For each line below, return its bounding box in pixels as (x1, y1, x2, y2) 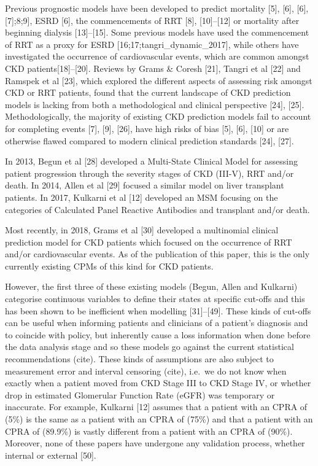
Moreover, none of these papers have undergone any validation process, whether (5, 437, 305, 449)
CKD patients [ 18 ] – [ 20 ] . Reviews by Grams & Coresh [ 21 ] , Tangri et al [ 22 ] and (5, 61, 301, 74)
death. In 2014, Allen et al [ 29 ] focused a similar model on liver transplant (5, 179, 284, 192)
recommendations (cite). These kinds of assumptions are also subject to (5, 352, 274, 365)
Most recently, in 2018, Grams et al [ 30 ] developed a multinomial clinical (5, 223, 279, 236)
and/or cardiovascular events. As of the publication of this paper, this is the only (5, 247, 310, 260)
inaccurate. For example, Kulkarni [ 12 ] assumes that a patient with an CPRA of (5, 400, 308, 413)
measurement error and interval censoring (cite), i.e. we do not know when (5, 364, 287, 377)
